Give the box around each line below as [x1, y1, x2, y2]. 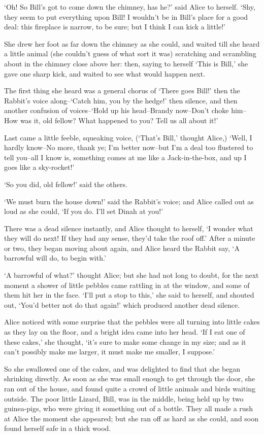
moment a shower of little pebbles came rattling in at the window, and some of [4, 279, 250, 290]
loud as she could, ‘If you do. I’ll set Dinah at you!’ [4, 206, 163, 216]
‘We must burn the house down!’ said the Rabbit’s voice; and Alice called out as [4, 196, 254, 206]
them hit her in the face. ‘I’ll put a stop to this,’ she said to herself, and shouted [4, 289, 254, 300]
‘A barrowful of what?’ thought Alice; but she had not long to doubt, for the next [4, 270, 259, 280]
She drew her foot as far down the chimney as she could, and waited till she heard [4, 38, 260, 49]
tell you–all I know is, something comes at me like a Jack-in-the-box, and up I [4, 152, 247, 162]
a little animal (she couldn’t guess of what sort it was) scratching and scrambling [4, 48, 256, 59]
